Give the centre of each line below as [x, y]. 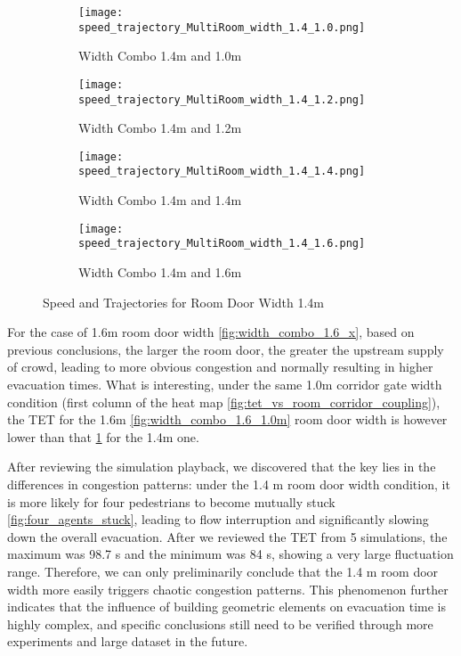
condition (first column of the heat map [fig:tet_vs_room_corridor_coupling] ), [224, 402]
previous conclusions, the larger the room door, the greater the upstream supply [226, 349]
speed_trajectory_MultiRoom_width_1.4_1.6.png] [222, 244]
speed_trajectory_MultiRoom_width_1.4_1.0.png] [222, 27]
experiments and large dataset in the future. [128, 641]
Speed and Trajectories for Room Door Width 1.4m [184, 302]
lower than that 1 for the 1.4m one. [103, 436]
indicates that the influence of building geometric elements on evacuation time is [226, 607]
